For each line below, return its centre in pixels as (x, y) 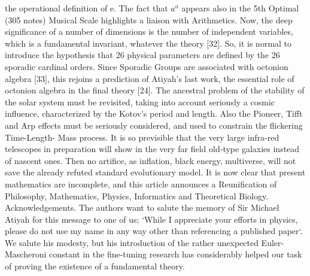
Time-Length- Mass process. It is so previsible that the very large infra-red (142, 137)
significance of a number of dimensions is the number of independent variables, (149, 31)
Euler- (273, 242)
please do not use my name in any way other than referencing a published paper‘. (154, 231)
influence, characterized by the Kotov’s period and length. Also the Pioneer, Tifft (154, 113)
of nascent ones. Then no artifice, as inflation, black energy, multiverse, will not (151, 160)
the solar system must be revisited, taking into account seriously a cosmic (140, 101)
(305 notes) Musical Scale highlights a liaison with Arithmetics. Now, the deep (149, 19)
